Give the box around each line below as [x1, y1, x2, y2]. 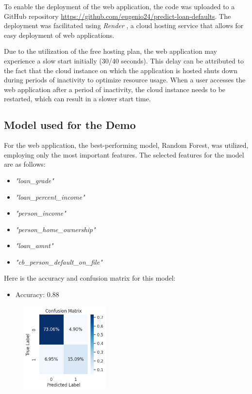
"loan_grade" [15, 175, 54, 185]
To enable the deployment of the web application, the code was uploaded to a [4, 1, 235, 11]
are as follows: [4, 159, 46, 169]
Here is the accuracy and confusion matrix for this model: [4, 273, 176, 283]
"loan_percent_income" [15, 191, 85, 202]
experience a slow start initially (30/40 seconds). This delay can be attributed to [4, 55, 244, 65]
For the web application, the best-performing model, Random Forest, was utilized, [4, 140, 249, 150]
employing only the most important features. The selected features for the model [4, 149, 244, 159]
